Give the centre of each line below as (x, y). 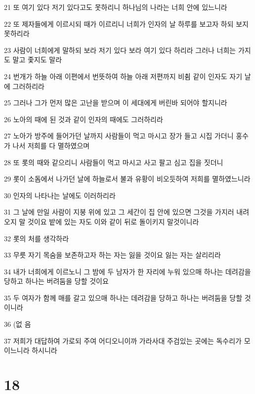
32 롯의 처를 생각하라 (37, 238)
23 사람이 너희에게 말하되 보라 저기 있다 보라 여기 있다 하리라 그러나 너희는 (120, 50)
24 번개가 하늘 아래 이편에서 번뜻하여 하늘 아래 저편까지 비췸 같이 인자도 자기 (123, 76)
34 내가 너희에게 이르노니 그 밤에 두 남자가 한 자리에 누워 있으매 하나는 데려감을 (127, 271)
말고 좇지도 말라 (37, 60)
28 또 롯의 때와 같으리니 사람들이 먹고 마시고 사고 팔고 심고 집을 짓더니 (114, 162)
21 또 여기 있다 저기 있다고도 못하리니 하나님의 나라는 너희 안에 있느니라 (116, 7)
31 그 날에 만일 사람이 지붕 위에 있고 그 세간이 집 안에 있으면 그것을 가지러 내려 (127, 212)
